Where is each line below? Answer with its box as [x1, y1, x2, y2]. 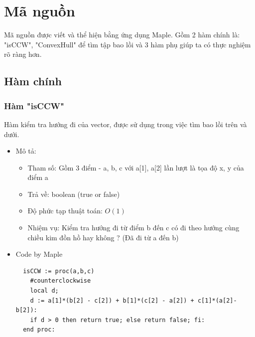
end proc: [23, 326, 55, 334]
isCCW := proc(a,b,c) [23, 267, 95, 275]
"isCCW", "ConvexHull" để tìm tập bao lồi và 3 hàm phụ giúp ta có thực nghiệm [4, 39, 251, 49]
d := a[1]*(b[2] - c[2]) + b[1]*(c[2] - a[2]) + [30, 297, 194, 304]
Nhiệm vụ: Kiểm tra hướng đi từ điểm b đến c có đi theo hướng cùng [27, 222, 240, 233]
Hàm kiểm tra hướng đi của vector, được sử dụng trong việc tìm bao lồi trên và [4, 119, 247, 129]
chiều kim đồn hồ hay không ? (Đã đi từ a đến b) [27, 232, 179, 242]
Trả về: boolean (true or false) [27, 188, 120, 199]
